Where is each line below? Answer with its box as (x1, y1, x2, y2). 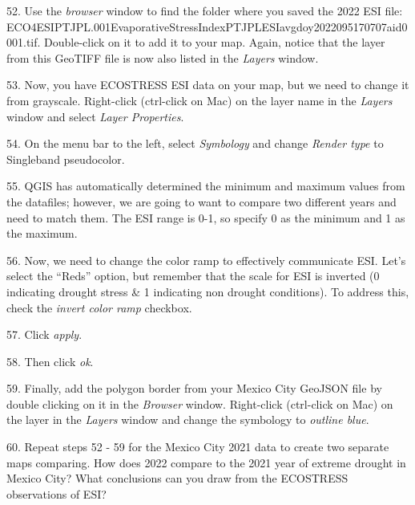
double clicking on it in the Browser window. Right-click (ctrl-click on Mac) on (6, 395, 393, 412)
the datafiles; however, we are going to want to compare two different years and (6, 193, 397, 210)
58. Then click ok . (6, 352, 94, 369)
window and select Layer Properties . (6, 108, 184, 124)
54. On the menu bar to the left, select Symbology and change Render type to (6, 135, 384, 152)
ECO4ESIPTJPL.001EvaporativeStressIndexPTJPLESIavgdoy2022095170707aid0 (6, 18, 408, 35)
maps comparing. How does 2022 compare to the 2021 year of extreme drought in (6, 454, 406, 470)
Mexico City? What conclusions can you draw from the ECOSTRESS (6, 470, 349, 487)
